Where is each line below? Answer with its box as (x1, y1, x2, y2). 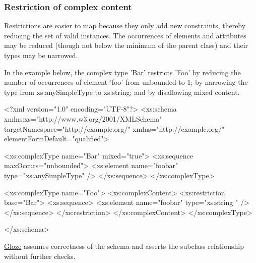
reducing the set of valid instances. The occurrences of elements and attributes (4, 30, 246, 40)
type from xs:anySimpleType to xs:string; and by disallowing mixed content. (4, 86, 240, 97)
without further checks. (4, 250, 76, 261)
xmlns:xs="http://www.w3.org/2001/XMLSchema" (4, 113, 162, 124)
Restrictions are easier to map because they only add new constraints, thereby (4, 20, 246, 31)
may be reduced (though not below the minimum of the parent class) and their (4, 40, 248, 50)
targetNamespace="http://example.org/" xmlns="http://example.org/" (4, 123, 225, 134)
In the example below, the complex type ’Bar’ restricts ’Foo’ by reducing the (4, 67, 241, 77)
